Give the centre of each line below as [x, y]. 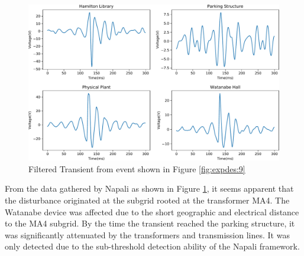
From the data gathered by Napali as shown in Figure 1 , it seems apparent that [149, 188]
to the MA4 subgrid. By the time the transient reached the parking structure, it [150, 223]
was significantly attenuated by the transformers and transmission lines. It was [147, 234]
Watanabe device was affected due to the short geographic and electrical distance [152, 211]
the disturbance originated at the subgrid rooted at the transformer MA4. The [147, 200]
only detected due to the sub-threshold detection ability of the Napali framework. [152, 246]
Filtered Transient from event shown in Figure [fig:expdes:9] [137, 168]
